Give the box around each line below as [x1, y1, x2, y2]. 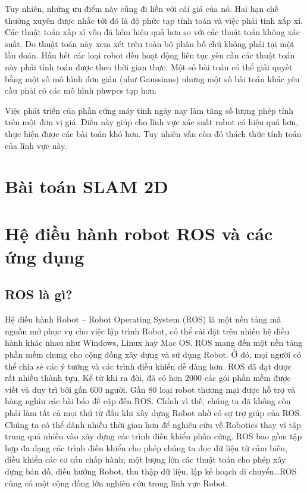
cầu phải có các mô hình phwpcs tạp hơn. [5, 84, 157, 97]
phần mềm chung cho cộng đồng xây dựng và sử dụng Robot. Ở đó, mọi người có [5, 348, 302, 361]
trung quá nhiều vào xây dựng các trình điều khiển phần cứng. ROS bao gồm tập [5, 430, 302, 442]
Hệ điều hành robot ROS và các [5, 221, 273, 245]
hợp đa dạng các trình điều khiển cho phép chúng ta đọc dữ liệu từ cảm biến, [5, 441, 287, 454]
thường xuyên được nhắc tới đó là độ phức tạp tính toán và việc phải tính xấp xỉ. [5, 14, 303, 26]
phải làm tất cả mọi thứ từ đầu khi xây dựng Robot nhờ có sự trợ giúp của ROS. [5, 407, 302, 419]
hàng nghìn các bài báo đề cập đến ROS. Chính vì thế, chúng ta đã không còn [5, 395, 291, 407]
